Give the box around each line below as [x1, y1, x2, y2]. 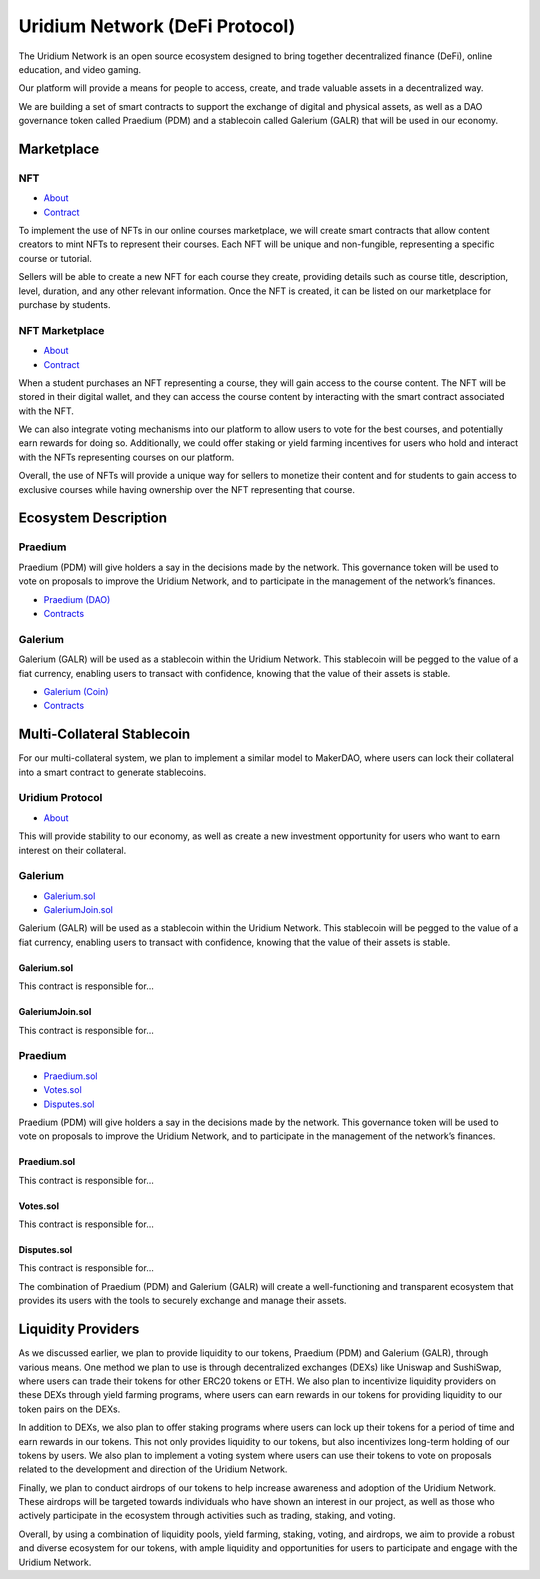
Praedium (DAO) [43, 593, 111, 605]
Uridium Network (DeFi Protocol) [18, 15, 296, 37]
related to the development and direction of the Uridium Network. [18, 1463, 288, 1475]
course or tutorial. [18, 252, 92, 264]
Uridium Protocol [18, 791, 103, 805]
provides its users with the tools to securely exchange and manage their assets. [18, 1295, 347, 1307]
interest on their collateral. [18, 844, 127, 856]
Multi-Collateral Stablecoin [18, 726, 191, 743]
